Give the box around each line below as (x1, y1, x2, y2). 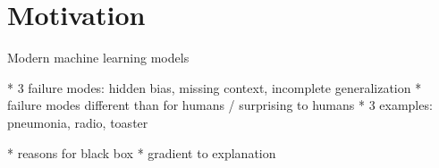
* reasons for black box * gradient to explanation (7, 143, 276, 162)
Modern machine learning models (7, 48, 190, 67)
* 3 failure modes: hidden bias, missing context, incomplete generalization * (7, 78, 422, 97)
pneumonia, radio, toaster (7, 113, 148, 131)
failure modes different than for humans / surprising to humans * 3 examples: (7, 96, 433, 114)
